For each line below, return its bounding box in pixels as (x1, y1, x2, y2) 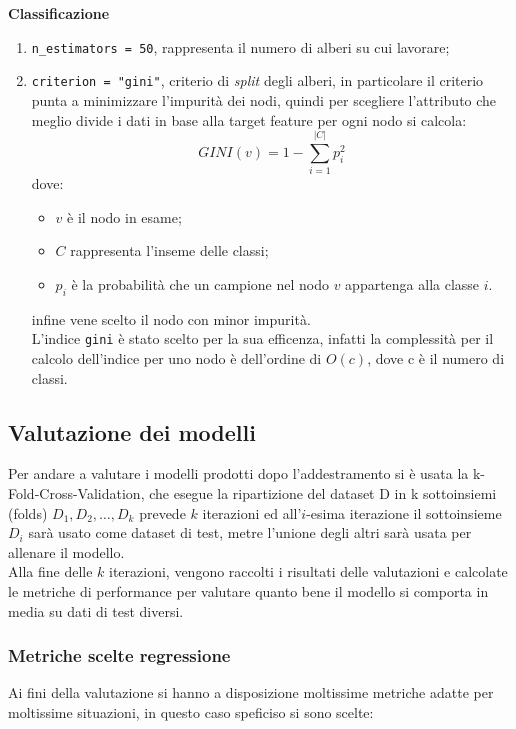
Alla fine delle (8, 561, 93, 582)
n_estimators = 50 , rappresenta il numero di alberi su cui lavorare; (31, 36, 450, 57)
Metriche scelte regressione (8, 643, 231, 668)
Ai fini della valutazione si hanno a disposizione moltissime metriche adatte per (8, 682, 494, 703)
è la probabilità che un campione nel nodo (71, 274, 329, 294)
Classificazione (8, 3, 110, 23)
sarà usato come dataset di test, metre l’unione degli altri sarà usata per (28, 522, 472, 543)
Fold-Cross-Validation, (8, 483, 145, 504)
